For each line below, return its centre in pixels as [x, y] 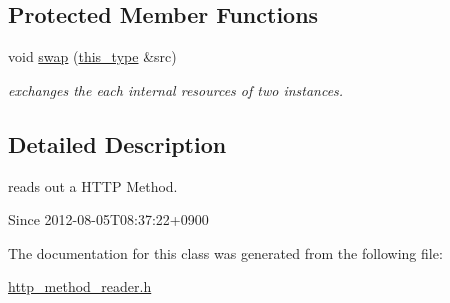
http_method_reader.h [80, 286]
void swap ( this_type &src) [92, 56]
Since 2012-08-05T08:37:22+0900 [108, 219]
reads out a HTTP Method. [93, 185]
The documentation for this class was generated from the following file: [225, 252]
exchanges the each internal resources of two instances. [176, 89]
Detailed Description [117, 143]
